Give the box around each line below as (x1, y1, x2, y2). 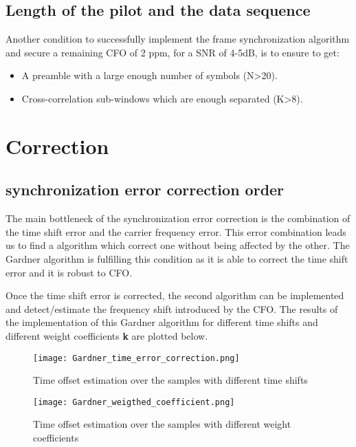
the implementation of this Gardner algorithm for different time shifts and (5, 315, 318, 329)
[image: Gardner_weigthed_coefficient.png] (33, 397, 235, 407)
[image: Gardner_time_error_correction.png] (33, 353, 240, 363)
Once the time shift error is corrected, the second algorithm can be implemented (5, 288, 344, 303)
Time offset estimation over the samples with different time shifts (33, 373, 308, 387)
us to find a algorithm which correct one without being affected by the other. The (5, 238, 350, 252)
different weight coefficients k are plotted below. (5, 328, 208, 342)
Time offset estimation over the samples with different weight (33, 417, 291, 431)
